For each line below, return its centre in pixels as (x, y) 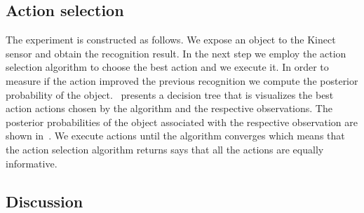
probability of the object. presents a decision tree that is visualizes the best (170, 94)
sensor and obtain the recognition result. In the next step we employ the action (176, 53)
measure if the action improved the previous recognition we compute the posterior (182, 80)
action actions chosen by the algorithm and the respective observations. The (169, 108)
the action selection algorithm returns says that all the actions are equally (165, 149)
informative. (32, 163)
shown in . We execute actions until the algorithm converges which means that (175, 136)
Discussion (45, 201)
